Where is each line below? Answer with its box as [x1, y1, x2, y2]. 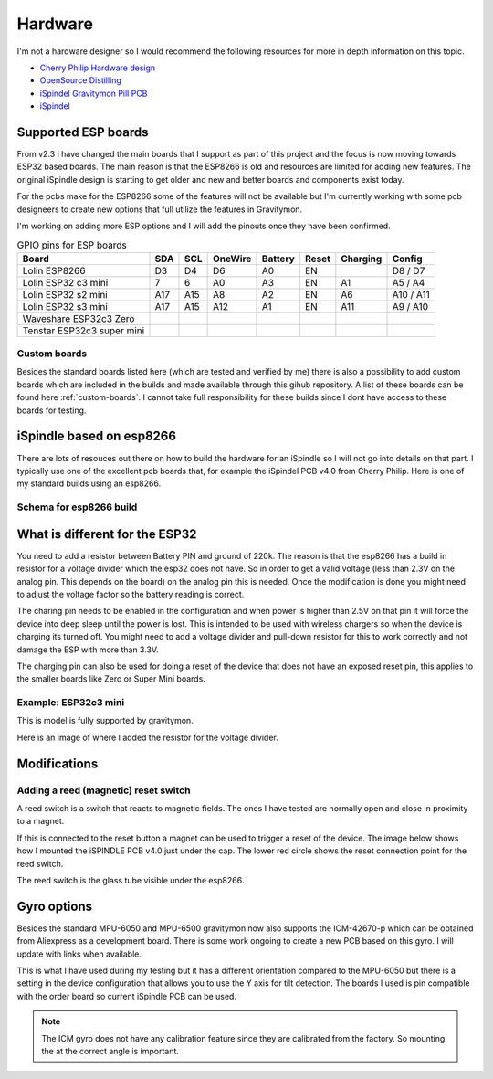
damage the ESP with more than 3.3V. [16, 644, 159, 655]
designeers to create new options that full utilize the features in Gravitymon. [16, 204, 303, 215]
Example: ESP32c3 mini [16, 696, 125, 709]
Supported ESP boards [16, 124, 149, 140]
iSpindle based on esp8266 [16, 428, 177, 444]
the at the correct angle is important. [41, 1046, 180, 1056]
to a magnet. [16, 816, 65, 827]
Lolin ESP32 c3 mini [22, 276, 109, 289]
